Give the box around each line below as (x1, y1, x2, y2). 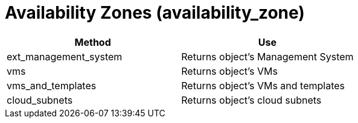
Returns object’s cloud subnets (181, 93, 322, 106)
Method (74, 36, 111, 48)
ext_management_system (7, 50, 123, 63)
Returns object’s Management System (181, 50, 354, 63)
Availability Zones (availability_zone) (5, 2, 305, 23)
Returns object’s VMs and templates (181, 79, 345, 92)
